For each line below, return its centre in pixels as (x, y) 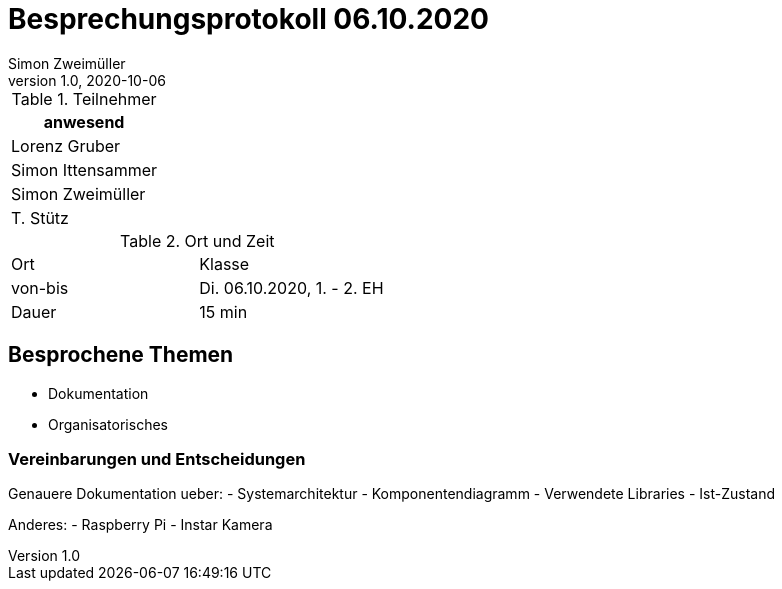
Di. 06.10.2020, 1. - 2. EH (291, 287)
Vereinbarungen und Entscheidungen (157, 458)
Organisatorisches (108, 424)
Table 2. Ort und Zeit (197, 240)
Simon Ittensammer (84, 169)
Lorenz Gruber (66, 145)
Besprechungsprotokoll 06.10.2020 (248, 19)
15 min (223, 311)
